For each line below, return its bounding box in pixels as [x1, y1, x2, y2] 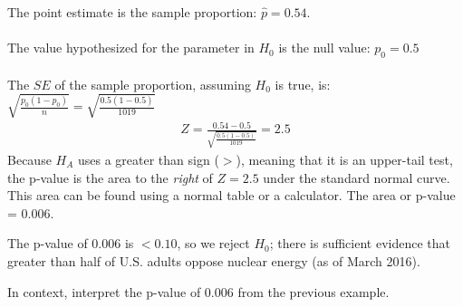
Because [7, 149, 52, 168]
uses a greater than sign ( [77, 149, 219, 168]
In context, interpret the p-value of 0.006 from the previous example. [7, 282, 390, 301]
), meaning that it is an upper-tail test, [236, 149, 453, 168]
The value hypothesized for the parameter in [7, 38, 255, 57]
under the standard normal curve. [263, 168, 450, 187]
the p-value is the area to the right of [7, 168, 213, 187]
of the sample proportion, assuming [54, 74, 251, 93]
